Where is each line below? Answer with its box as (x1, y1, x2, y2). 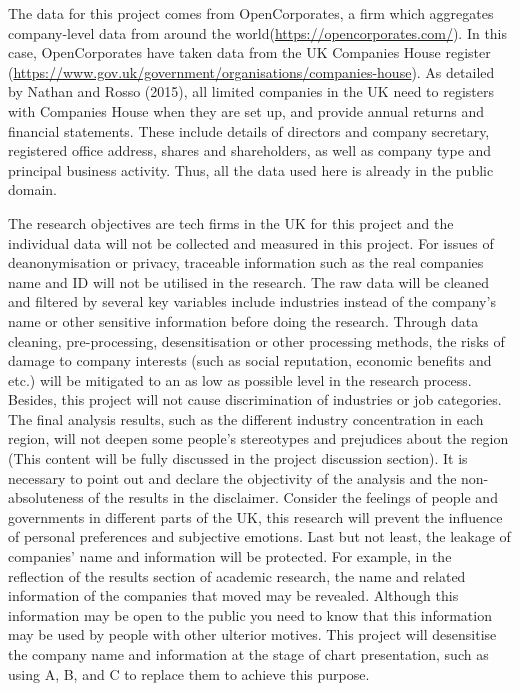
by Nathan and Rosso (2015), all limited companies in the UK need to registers (8, 81, 494, 102)
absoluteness (8, 487, 84, 508)
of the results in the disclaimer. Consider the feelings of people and (88, 487, 498, 508)
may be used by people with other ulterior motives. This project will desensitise (8, 624, 497, 645)
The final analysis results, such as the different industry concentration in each (8, 408, 484, 429)
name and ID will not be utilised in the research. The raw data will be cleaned (8, 271, 490, 292)
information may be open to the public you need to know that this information (8, 604, 492, 625)
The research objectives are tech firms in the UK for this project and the (8, 212, 454, 233)
